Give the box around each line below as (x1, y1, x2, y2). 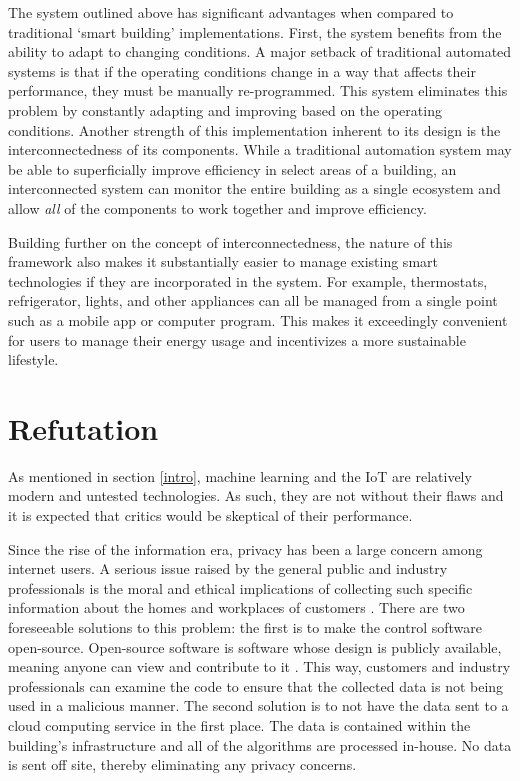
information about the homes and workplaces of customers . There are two (8, 597, 465, 618)
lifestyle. (8, 349, 59, 370)
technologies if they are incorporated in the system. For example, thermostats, (8, 270, 488, 291)
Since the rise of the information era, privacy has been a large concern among (8, 538, 483, 559)
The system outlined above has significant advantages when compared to (8, 2, 454, 22)
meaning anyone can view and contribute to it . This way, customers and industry (8, 656, 511, 677)
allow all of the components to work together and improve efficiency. (8, 197, 427, 218)
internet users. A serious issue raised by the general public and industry (8, 558, 448, 579)
